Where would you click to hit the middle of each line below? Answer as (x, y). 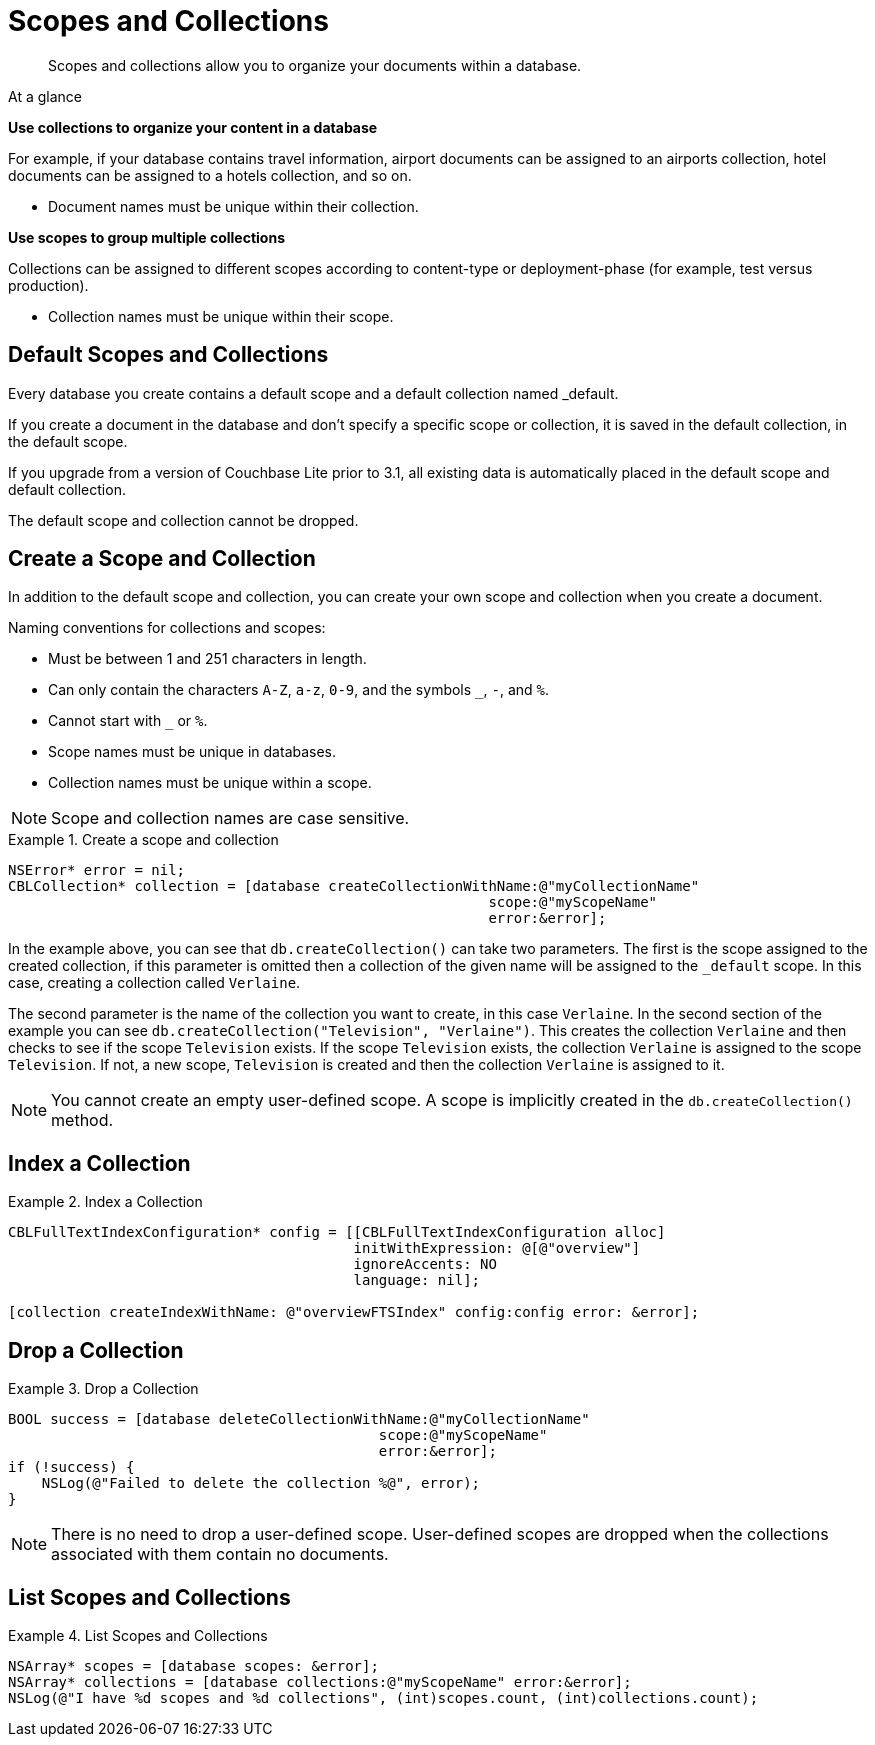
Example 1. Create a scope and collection (143, 840)
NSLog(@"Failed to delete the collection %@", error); (261, 1483)
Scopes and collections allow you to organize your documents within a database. (315, 65)
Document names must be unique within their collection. (233, 206)
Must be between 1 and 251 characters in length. (207, 659)
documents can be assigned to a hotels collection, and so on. (210, 175)
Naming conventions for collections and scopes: (167, 628)
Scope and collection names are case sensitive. (230, 818)
